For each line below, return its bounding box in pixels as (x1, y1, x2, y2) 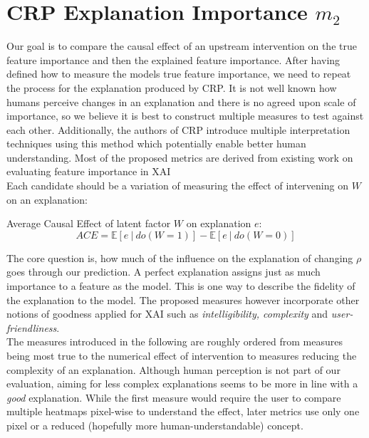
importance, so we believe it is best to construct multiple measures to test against (6, 108, 364, 123)
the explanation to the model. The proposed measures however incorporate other (6, 292, 360, 307)
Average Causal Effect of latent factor (6, 216, 171, 231)
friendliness (6, 320, 57, 335)
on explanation (186, 216, 251, 231)
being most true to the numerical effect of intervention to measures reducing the (6, 348, 357, 363)
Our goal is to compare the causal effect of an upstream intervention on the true (6, 38, 357, 53)
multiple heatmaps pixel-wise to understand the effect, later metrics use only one (6, 404, 360, 419)
